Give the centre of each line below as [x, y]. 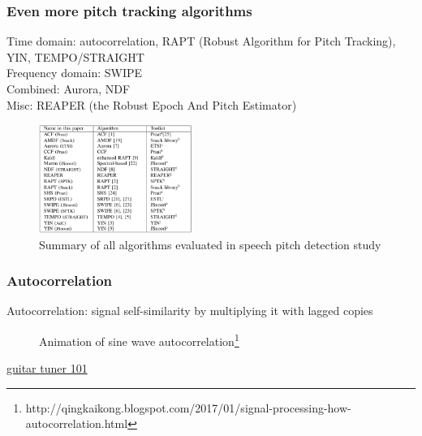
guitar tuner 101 [47, 368]
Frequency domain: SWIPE [75, 73]
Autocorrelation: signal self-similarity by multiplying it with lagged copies [190, 311]
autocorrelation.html [77, 423]
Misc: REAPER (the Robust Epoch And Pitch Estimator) [152, 104]
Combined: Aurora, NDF [69, 88]
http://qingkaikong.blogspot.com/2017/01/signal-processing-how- [188, 407]
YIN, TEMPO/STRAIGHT [75, 56]
